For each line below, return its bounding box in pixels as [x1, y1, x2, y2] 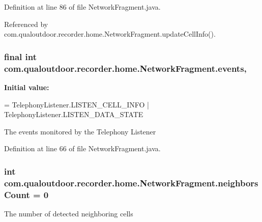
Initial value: [4, 81, 49, 92]
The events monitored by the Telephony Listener [4, 126, 156, 136]
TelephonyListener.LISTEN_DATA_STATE [4, 109, 143, 120]
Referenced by [4, 18, 48, 29]
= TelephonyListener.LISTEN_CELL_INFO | [4, 99, 149, 109]
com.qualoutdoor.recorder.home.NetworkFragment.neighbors [4, 176, 258, 189]
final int [4, 50, 37, 63]
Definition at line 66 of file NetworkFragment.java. [4, 143, 161, 154]
